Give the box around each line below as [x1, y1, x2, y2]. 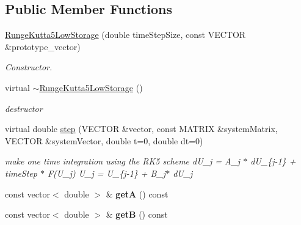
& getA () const [106, 187, 169, 200]
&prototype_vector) [5, 40, 81, 53]
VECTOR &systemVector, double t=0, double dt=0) [5, 134, 203, 147]
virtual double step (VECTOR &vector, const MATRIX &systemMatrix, [5, 122, 278, 135]
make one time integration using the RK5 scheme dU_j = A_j [5, 155, 241, 168]
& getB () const [106, 208, 168, 221]
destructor [5, 101, 43, 114]
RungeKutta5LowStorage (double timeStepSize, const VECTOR [5, 28, 246, 41]
